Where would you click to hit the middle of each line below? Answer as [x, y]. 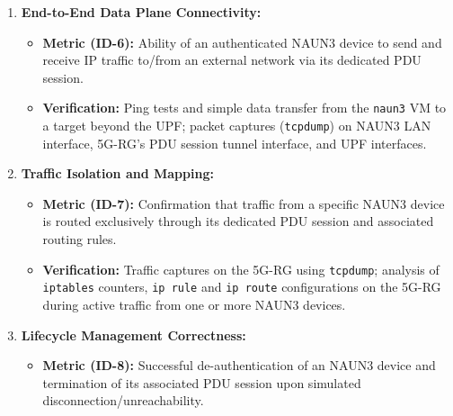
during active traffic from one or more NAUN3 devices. [194, 304]
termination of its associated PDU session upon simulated [202, 382]
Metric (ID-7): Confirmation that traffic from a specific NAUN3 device [244, 203]
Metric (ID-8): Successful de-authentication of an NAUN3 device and [239, 365]
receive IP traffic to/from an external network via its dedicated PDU [232, 60]
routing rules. [80, 239]
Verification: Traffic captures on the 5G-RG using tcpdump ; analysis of [241, 269]
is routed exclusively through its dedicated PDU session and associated [238, 221]
